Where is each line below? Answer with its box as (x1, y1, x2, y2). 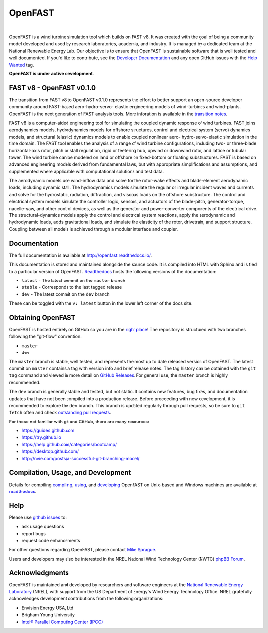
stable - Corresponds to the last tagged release (21, 284, 122, 290)
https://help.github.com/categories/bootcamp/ (21, 441, 117, 447)
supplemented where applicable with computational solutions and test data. (9, 168, 164, 174)
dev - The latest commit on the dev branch (21, 291, 110, 297)
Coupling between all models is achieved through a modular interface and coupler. (9, 226, 178, 232)
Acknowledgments (9, 568, 69, 577)
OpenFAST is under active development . (9, 70, 94, 76)
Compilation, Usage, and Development (9, 468, 131, 477)
